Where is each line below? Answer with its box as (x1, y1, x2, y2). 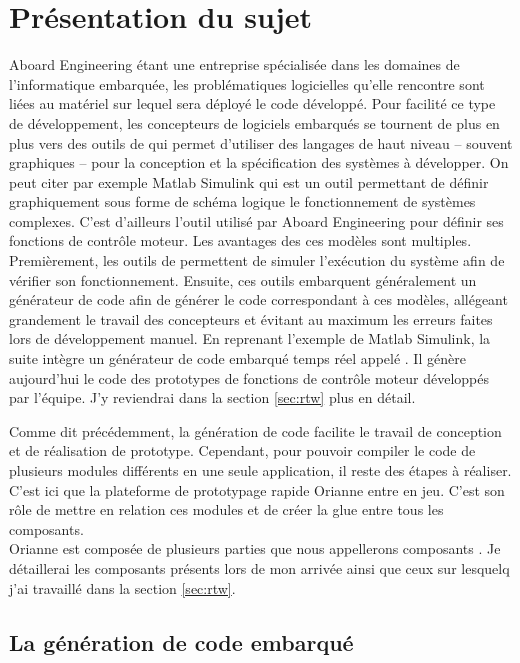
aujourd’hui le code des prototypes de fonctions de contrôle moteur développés (9, 367, 489, 388)
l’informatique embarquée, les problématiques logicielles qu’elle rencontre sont (9, 73, 485, 94)
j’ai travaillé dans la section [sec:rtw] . (9, 577, 236, 598)
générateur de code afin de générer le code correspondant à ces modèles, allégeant (9, 289, 508, 310)
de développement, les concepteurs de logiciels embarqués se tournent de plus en (9, 112, 500, 133)
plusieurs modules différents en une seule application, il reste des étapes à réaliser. (9, 460, 512, 480)
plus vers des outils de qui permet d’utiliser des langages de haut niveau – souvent (9, 132, 513, 153)
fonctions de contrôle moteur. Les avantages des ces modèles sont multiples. (9, 230, 472, 251)
